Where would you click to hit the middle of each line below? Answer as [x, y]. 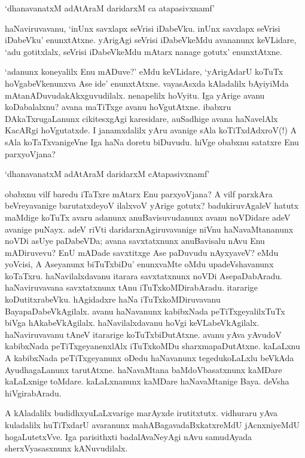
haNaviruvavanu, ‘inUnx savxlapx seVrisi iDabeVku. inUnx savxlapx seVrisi [143, 28]
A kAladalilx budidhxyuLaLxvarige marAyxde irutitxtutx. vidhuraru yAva [141, 413]
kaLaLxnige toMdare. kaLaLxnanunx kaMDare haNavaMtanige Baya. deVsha [147, 381]
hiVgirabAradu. [33, 393]
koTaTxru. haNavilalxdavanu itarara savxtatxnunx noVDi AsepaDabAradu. [144, 275]
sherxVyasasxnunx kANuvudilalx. [66, 448]
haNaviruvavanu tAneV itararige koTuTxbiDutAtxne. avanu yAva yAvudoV [143, 334]
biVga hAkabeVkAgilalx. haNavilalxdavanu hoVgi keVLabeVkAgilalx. [132, 323]
